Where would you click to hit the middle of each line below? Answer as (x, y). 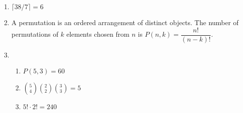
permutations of (35, 34)
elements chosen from (98, 34)
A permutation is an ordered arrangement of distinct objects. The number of (125, 22)
